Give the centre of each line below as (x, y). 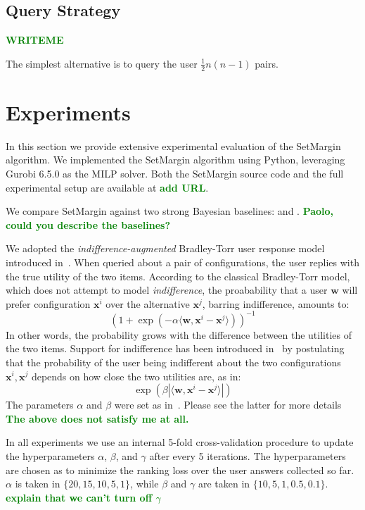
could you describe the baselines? (88, 224)
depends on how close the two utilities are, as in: (136, 376)
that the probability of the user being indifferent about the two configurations (173, 362)
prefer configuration (48, 303)
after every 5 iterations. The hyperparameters (248, 455)
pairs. (267, 63)
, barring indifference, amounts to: (276, 303)
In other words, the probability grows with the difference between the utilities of (179, 334)
